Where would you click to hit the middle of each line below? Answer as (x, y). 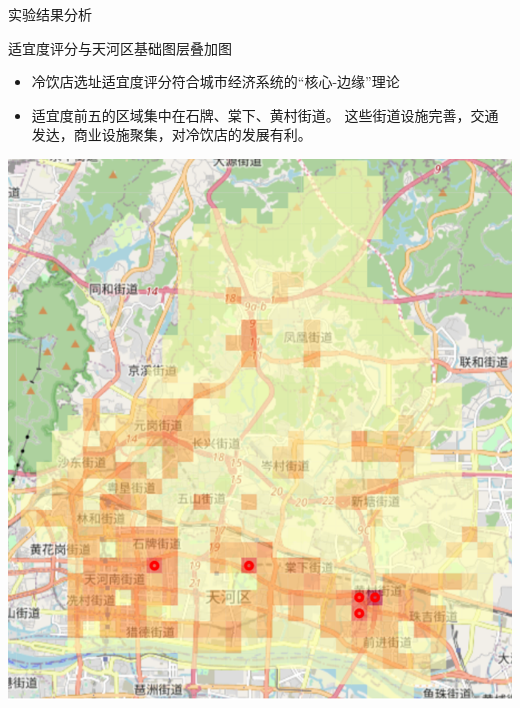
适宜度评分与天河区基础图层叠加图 (120, 47)
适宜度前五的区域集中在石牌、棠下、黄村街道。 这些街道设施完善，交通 (265, 114)
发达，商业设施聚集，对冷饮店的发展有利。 (171, 134)
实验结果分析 (50, 14)
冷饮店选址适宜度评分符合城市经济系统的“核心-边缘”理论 (215, 81)
